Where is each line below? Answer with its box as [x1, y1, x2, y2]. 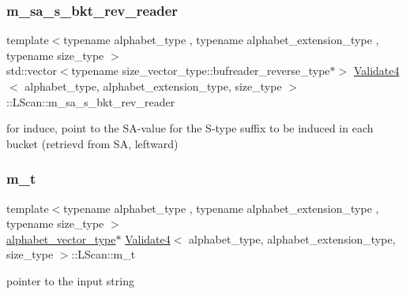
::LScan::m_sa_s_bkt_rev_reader [6, 93, 175, 110]
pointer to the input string [6, 272, 134, 288]
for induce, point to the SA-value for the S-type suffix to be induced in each [6, 120, 374, 136]
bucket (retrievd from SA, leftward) [6, 135, 179, 151]
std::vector [6, 62, 57, 79]
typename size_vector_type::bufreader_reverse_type [71, 62, 330, 79]
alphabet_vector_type [6, 230, 116, 247]
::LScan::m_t [71, 246, 136, 262]
